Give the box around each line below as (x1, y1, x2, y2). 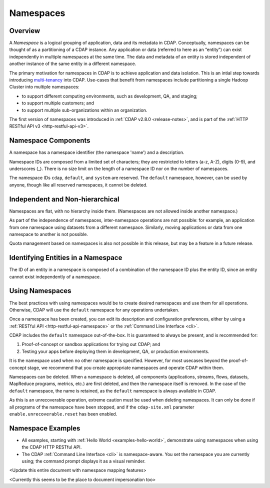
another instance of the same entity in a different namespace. (9, 60, 136, 67)
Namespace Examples (9, 424, 80, 432)
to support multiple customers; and (21, 100, 94, 106)
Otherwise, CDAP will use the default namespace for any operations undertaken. (9, 306, 179, 312)
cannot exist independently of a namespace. (9, 273, 101, 279)
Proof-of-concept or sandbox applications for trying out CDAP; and (21, 341, 160, 347)
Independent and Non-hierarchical (9, 195, 119, 203)
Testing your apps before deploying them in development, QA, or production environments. (21, 348, 209, 354)
